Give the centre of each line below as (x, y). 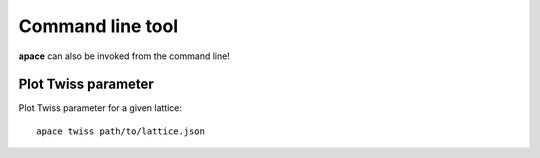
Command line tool (98, 26)
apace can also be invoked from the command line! (124, 56)
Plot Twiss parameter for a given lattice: (100, 108)
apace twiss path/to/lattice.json (120, 131)
